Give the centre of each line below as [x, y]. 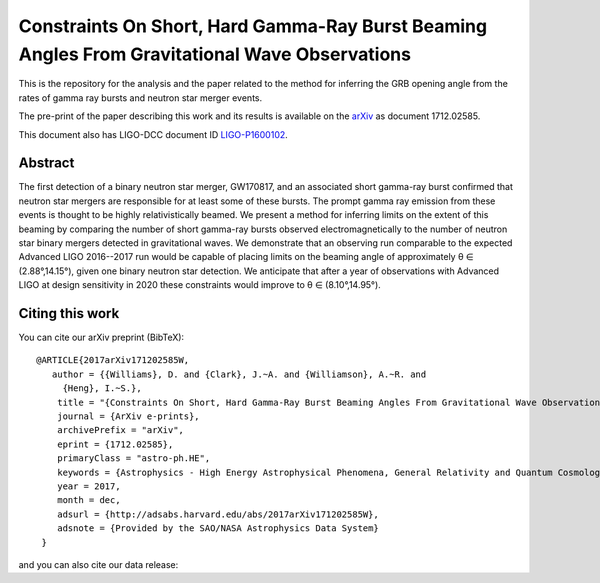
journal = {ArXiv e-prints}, [128, 416]
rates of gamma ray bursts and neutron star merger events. [140, 97]
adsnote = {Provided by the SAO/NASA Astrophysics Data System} [217, 528]
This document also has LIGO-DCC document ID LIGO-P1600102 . [153, 134]
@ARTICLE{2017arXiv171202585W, [113, 360]
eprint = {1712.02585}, [115, 444]
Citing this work [69, 313]
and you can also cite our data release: [98, 564]
